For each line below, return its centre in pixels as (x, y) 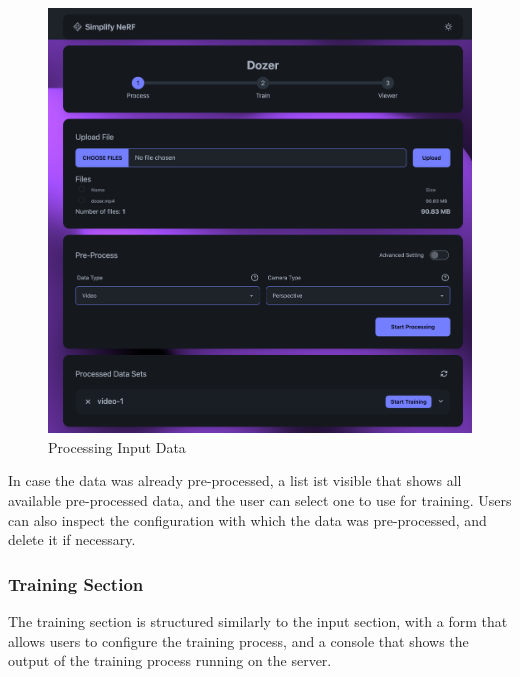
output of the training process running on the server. (170, 660)
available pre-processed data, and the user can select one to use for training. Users (260, 500)
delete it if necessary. (72, 539)
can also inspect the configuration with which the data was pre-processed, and (247, 519)
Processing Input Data (117, 446)
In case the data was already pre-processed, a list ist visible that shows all (235, 480)
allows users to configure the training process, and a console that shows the (238, 640)
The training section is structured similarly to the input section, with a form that (258, 621)
